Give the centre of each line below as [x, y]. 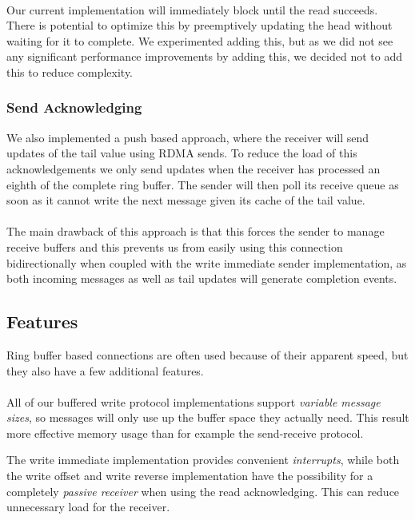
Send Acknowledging [74, 107]
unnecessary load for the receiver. [88, 507]
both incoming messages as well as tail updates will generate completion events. [202, 278]
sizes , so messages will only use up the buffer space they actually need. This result [208, 417]
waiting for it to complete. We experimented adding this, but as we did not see [200, 40]
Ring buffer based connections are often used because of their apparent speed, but [207, 354]
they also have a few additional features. [105, 370]
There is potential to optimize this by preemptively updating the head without [200, 25]
